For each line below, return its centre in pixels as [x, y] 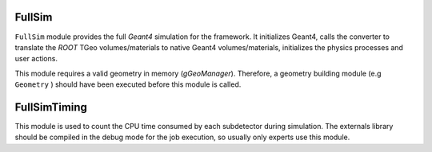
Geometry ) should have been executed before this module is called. [128, 84]
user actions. [36, 59]
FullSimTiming [51, 107]
